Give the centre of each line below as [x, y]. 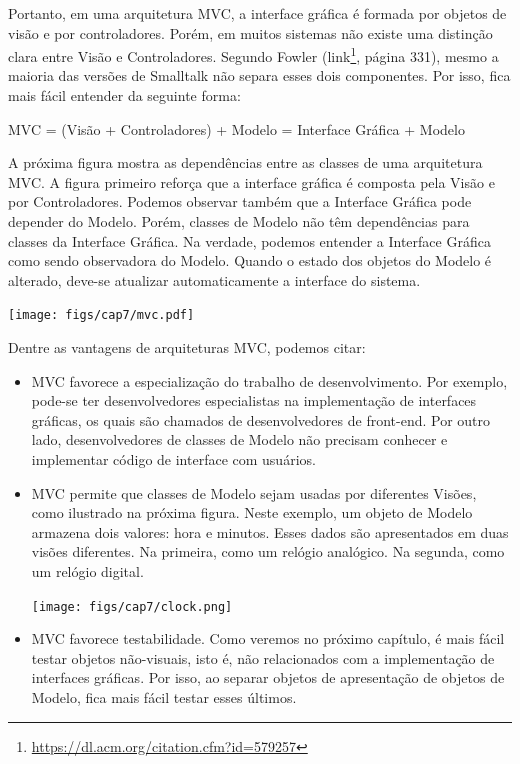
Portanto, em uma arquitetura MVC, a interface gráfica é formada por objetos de [257, 13]
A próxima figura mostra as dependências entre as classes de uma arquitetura [245, 162]
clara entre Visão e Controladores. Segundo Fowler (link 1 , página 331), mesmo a [253, 54]
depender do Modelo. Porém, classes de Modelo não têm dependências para [239, 221]
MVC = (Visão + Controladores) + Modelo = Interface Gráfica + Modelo [236, 128]
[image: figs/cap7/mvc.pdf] [101, 315]
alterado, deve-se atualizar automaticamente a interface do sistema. [214, 279]
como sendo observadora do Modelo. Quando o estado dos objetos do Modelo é [250, 260]
